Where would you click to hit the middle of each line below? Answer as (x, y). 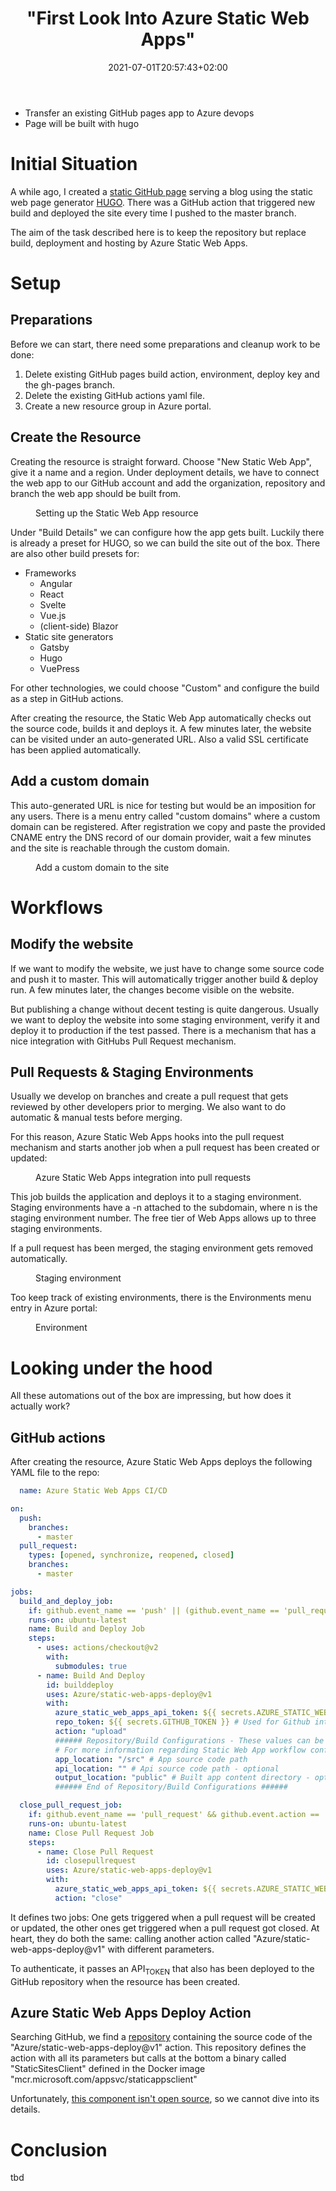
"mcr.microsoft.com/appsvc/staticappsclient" (104, 2079)
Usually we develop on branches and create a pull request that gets (149, 1096)
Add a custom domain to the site (102, 867)
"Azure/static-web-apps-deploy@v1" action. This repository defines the (158, 2048)
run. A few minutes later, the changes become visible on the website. (152, 989)
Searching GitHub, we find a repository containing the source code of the (161, 2037)
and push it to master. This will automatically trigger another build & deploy (164, 979)
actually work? (40, 1406)
